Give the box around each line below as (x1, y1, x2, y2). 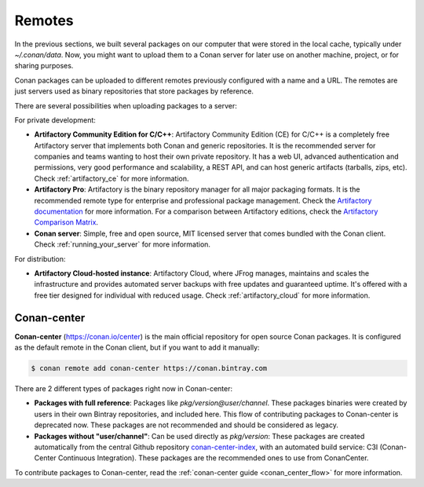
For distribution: (14, 254, 66, 263)
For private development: (14, 115, 96, 125)
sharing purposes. (14, 61, 74, 71)
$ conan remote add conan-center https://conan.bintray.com (31, 364, 268, 373)
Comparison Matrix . (34, 218, 98, 227)
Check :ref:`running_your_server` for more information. (34, 240, 211, 249)
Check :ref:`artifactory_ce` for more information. (34, 174, 189, 183)
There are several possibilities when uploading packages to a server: (14, 101, 237, 110)
